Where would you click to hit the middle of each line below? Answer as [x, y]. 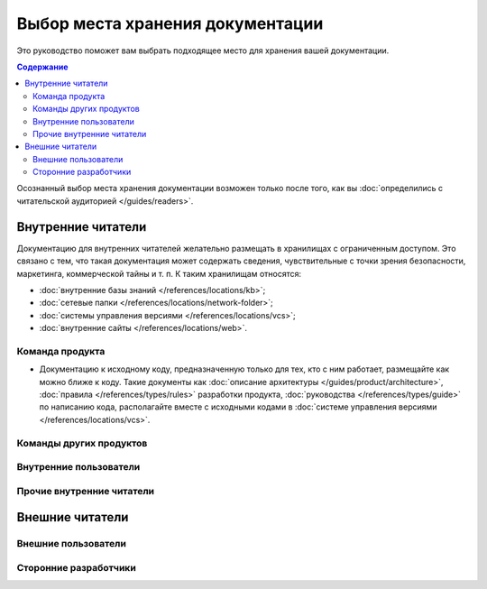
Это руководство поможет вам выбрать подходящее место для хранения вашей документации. [203, 51]
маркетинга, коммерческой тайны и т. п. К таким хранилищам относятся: [159, 273]
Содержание [42, 67]
